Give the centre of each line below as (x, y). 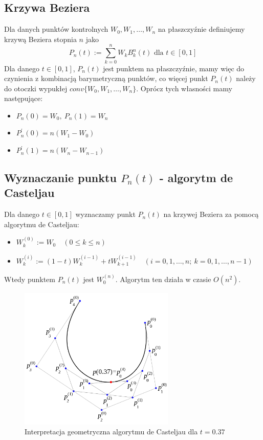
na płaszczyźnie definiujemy (201, 29)
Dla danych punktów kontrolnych (56, 29)
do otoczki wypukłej (36, 88)
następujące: (24, 98)
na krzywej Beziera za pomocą (211, 214)
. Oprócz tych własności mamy (184, 88)
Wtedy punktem (30, 279)
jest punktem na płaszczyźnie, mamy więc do (174, 68)
